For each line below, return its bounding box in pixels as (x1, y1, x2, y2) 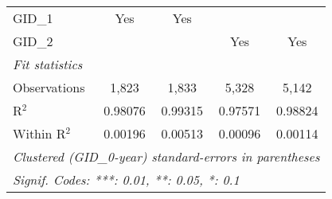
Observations (13, 78, 85, 96)
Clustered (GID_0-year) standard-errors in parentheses (13, 147, 320, 166)
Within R (13, 124, 66, 142)
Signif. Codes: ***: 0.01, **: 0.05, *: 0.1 (13, 170, 240, 189)
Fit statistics (13, 55, 83, 73)
